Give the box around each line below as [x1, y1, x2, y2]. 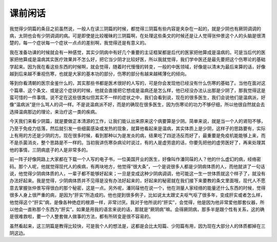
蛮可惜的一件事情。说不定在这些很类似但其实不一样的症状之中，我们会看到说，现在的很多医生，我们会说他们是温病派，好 [9, 95, 266, 101]
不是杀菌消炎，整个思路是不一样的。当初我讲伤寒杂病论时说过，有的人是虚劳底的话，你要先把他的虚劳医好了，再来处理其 [9, 140, 266, 146]
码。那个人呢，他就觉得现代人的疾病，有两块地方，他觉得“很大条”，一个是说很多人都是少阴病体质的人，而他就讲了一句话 [9, 163, 265, 169]
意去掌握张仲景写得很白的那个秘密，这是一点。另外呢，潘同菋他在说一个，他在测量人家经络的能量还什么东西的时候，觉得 [9, 185, 266, 191]
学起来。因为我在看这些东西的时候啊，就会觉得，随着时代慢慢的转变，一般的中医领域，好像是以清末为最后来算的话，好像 [9, 63, 266, 70]
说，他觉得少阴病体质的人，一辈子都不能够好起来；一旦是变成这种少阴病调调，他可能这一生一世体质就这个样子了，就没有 [9, 170, 266, 177]
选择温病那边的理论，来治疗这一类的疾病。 [9, 108, 100, 115]
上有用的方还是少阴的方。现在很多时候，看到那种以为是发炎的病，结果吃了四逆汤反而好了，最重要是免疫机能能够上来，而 [9, 133, 266, 139]
